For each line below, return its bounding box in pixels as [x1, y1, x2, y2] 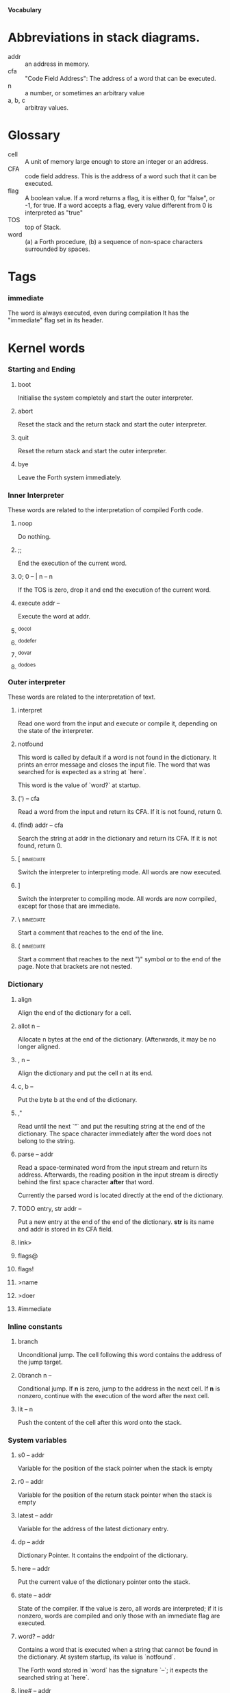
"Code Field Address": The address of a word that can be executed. [25, 74, 216, 82]
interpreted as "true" [25, 208, 83, 217]
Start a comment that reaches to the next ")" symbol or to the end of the [17, 955, 222, 963]
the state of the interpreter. [17, 727, 94, 735]
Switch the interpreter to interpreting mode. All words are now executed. [17, 868, 222, 876]
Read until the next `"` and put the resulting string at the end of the [17, 1122, 205, 1130]
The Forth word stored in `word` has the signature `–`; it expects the [17, 1666, 208, 1674]
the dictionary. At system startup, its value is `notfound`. [17, 1653, 176, 1661]
